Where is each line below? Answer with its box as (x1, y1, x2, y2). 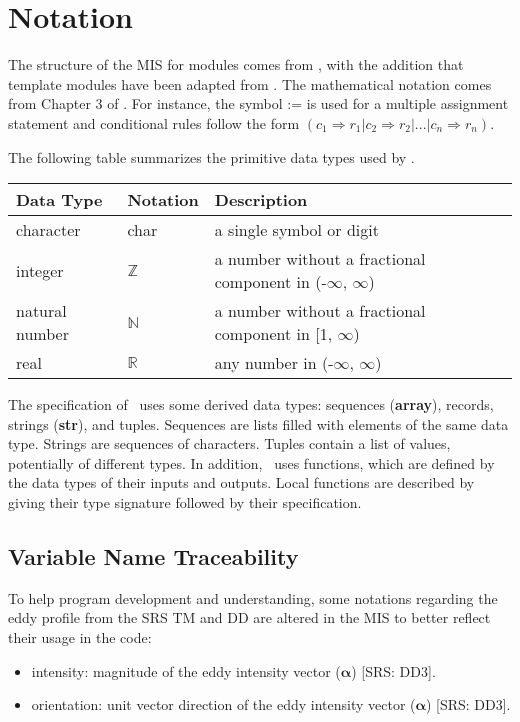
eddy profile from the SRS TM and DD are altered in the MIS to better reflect (8, 607, 491, 628)
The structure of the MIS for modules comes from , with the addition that (8, 54, 464, 75)
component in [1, (214, 322, 333, 346)
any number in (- (214, 351, 334, 375)
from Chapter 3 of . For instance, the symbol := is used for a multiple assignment (8, 93, 509, 114)
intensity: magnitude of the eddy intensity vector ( (31, 660, 341, 681)
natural (16, 299, 67, 323)
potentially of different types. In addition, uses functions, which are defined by (8, 452, 495, 473)
